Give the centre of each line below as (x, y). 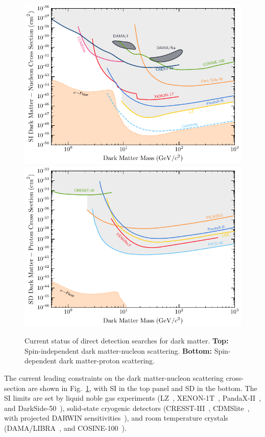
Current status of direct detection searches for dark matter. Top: (127, 341)
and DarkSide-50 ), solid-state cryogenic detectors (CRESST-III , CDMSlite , (127, 408)
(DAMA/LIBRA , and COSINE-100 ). (65, 428)
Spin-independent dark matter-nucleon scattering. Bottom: (118, 350)
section (15, 388)
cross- (235, 377)
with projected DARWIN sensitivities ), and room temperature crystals (116, 418)
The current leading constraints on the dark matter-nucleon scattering (114, 377)
